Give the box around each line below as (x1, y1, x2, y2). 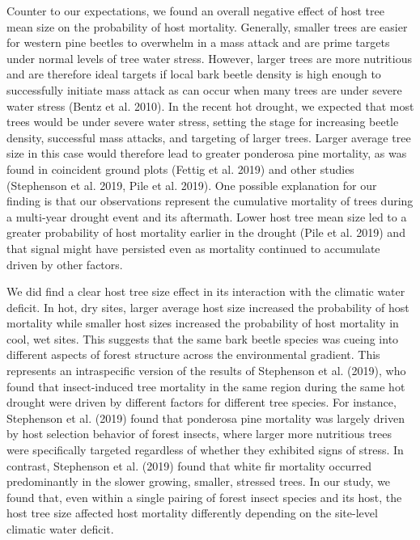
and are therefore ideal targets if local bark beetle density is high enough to (6, 65, 381, 82)
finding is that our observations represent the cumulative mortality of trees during (6, 192, 414, 209)
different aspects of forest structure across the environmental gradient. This (6, 346, 380, 363)
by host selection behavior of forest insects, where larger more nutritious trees (6, 425, 392, 442)
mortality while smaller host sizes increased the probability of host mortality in (6, 314, 399, 331)
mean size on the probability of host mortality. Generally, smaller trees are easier (6, 18, 408, 35)
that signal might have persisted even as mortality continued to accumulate (6, 239, 380, 256)
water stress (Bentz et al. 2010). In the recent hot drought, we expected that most (6, 97, 414, 114)
